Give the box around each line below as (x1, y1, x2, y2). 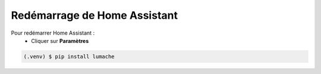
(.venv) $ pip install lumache (23, 53, 115, 60)
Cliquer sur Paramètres (31, 37, 89, 44)
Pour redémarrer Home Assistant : (11, 29, 95, 36)
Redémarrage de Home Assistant (11, 9, 178, 22)
